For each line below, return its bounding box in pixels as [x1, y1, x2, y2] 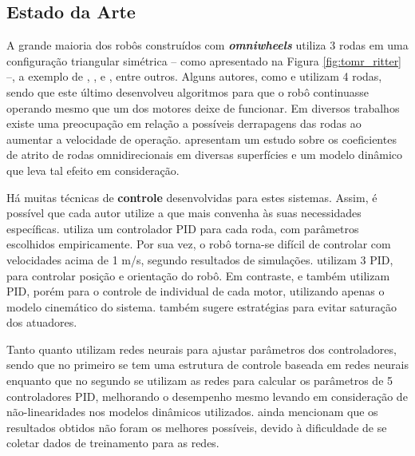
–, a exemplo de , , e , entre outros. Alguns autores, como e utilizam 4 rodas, [6, 68, 382, 85]
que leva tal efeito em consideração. [6, 161, 180, 178]
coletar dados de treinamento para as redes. [6, 434, 219, 451]
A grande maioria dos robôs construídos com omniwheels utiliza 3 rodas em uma [6, 37, 409, 54]
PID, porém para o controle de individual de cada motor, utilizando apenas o [6, 283, 385, 299]
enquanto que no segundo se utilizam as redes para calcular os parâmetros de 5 [6, 372, 393, 389]
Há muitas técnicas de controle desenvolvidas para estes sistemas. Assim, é [6, 188, 377, 205]
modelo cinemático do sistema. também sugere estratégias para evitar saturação [6, 298, 397, 315]
